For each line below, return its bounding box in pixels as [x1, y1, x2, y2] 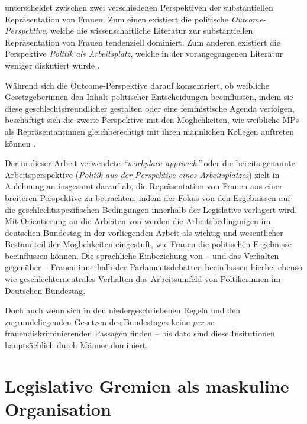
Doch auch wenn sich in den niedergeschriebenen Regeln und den [5, 304, 241, 316]
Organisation [5, 397, 111, 420]
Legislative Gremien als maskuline [5, 373, 289, 397]
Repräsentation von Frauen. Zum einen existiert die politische [5, 12, 228, 25]
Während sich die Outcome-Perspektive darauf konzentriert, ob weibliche [5, 79, 269, 91]
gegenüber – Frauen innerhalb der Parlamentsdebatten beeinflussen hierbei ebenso [5, 261, 303, 273]
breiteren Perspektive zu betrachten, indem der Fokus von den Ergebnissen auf [5, 191, 290, 203]
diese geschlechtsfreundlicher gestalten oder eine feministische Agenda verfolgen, [5, 102, 295, 114]
